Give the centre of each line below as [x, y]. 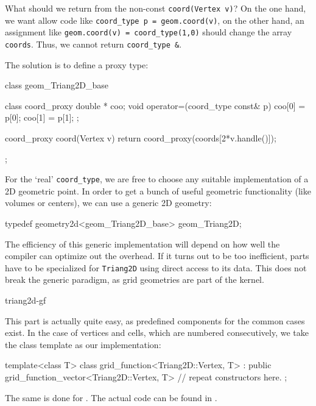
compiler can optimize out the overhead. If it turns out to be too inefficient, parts [157, 256]
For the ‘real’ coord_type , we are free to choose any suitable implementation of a [157, 179]
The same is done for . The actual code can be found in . [111, 397]
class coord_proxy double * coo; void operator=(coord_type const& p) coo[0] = [155, 105]
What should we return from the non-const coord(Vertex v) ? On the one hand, [156, 8]
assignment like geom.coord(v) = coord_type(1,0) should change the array [149, 32]
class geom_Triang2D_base [57, 85]
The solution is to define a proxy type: [77, 64]
